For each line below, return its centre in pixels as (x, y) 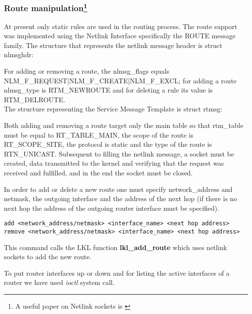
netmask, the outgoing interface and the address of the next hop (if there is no (121, 198)
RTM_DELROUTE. (35, 99)
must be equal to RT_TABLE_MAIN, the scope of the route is (99, 134)
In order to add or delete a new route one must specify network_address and (118, 189)
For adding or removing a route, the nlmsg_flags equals (87, 71)
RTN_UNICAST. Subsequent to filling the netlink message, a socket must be (119, 153)
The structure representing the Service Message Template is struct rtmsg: (113, 109)
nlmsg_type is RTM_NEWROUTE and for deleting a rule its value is (108, 90)
